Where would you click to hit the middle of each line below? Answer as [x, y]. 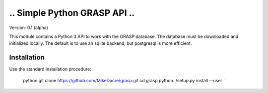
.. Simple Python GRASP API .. [72, 13]
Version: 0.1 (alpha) [29, 28]
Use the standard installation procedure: [50, 69]
